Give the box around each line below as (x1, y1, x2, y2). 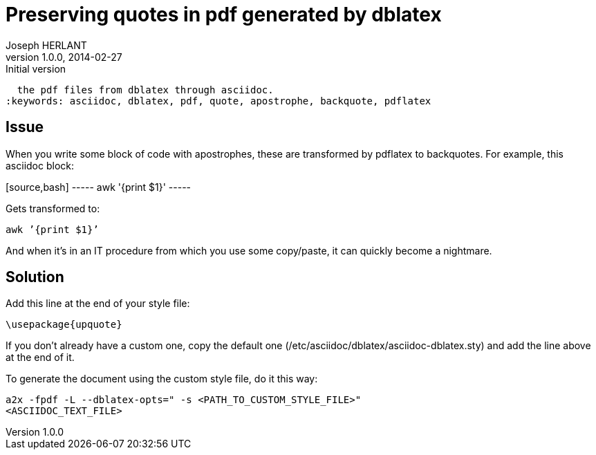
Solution (6, 268, 64, 286)
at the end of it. (6, 351, 75, 364)
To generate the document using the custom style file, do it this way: (6, 373, 318, 385)
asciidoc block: (6, 159, 75, 171)
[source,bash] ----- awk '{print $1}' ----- (6, 180, 192, 193)
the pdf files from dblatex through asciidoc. (17, 84, 274, 95)
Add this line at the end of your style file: (6, 297, 190, 310)
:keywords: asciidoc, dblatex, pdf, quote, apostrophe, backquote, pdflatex (6, 95, 431, 106)
